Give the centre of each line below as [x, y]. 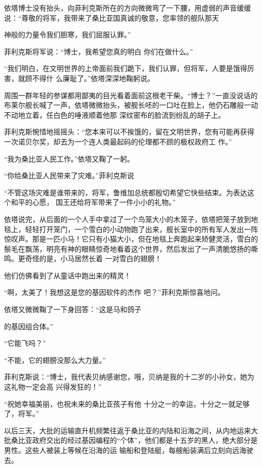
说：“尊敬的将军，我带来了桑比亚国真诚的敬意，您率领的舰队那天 [112, 17]
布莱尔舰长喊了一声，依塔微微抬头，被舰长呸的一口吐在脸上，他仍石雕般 [124, 105]
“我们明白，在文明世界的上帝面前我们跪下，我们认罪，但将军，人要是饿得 [126, 68]
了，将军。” [22, 413]
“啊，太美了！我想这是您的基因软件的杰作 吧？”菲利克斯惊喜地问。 [114, 292]
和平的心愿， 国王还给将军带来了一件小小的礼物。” [93, 202]
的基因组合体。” [29, 326]
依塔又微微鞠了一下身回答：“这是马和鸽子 [73, 309]
